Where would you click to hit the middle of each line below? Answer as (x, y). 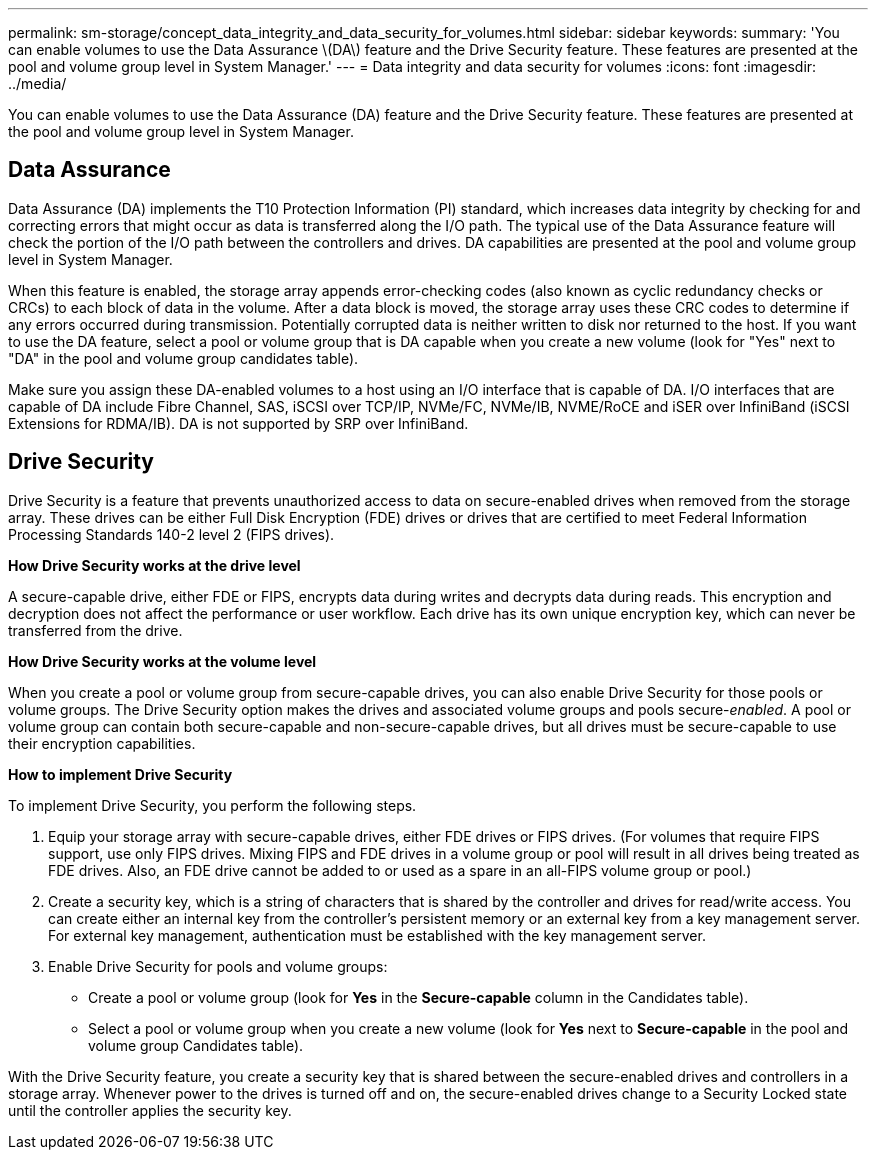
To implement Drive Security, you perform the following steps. (212, 805)
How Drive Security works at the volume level (162, 661)
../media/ (37, 83)
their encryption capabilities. (102, 743)
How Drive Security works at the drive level (154, 565)
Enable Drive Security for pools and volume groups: (218, 966)
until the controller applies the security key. (150, 1110)
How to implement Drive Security (120, 774)
